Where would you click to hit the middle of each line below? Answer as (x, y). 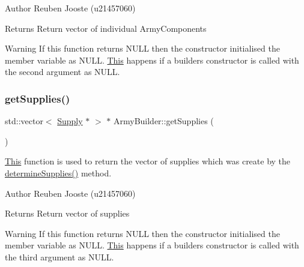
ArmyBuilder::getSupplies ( (163, 121)
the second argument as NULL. (62, 72)
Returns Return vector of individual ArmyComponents (106, 28)
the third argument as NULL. (59, 256)
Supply (70, 121)
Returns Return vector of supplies (67, 213)
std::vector (24, 121)
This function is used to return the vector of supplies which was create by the (148, 161)
